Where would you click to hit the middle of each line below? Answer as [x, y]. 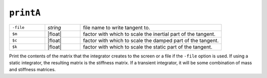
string [54, 27]
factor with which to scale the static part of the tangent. [148, 47]
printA [25, 13]
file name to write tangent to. [116, 27]
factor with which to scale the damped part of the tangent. [151, 40]
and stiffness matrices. [33, 70]
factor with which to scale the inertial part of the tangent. [149, 34]
